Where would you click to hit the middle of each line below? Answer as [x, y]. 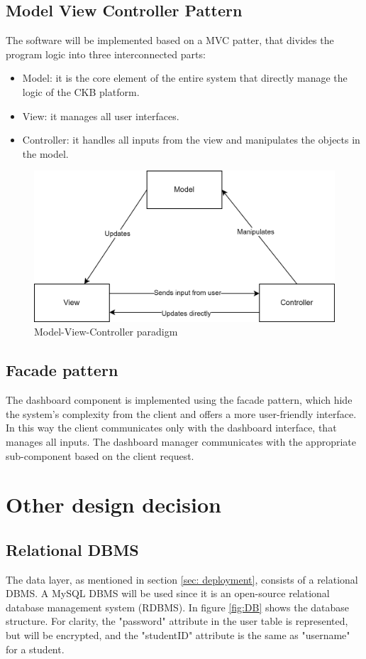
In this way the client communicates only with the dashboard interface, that [171, 428]
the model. [45, 153]
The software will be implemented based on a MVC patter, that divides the [170, 40]
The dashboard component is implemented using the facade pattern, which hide [179, 400]
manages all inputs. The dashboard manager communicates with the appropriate [181, 441]
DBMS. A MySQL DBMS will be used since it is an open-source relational [168, 593]
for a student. [35, 649]
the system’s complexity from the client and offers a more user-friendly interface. [181, 413]
